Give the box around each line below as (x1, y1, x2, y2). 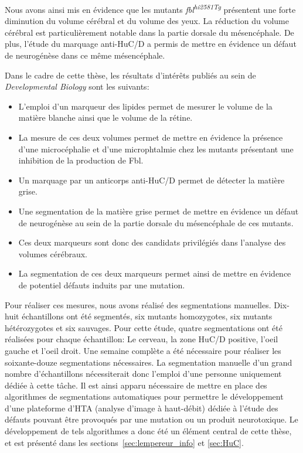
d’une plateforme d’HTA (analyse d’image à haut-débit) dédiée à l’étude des (5, 401, 278, 414)
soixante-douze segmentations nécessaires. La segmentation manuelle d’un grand (5, 356, 292, 368)
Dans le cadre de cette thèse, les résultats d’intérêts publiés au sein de (5, 69, 256, 81)
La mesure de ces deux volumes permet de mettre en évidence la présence (18, 131, 283, 143)
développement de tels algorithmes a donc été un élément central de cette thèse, (5, 425, 292, 437)
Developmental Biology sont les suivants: (5, 80, 149, 93)
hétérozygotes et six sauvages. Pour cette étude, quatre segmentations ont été (5, 321, 282, 333)
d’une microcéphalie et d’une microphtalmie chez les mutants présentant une (18, 142, 294, 155)
